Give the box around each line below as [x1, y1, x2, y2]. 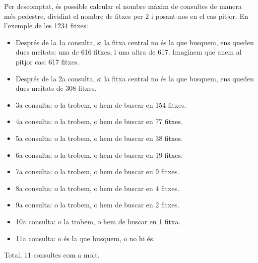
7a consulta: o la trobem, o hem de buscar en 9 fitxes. [15, 166, 180, 177]
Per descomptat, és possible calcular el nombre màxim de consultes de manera [4, 1, 242, 11]
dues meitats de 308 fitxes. [15, 83, 97, 93]
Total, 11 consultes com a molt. [4, 250, 100, 260]
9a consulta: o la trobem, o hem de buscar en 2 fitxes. [15, 199, 180, 210]
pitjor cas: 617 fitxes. [15, 56, 79, 66]
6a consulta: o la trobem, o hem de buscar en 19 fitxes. [15, 149, 183, 160]
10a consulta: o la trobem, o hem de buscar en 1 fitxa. [15, 216, 181, 226]
